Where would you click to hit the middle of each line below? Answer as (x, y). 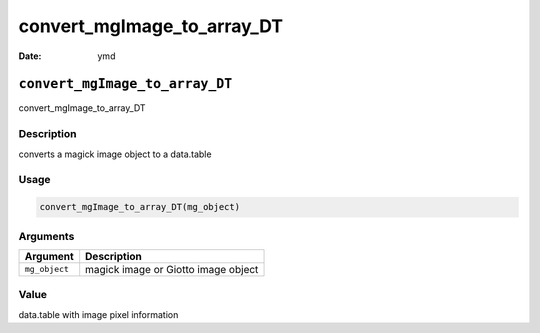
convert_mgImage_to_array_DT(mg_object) (139, 207)
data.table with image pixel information (98, 314)
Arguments (46, 236)
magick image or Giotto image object (172, 269)
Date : (30, 56)
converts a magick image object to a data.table (115, 154)
